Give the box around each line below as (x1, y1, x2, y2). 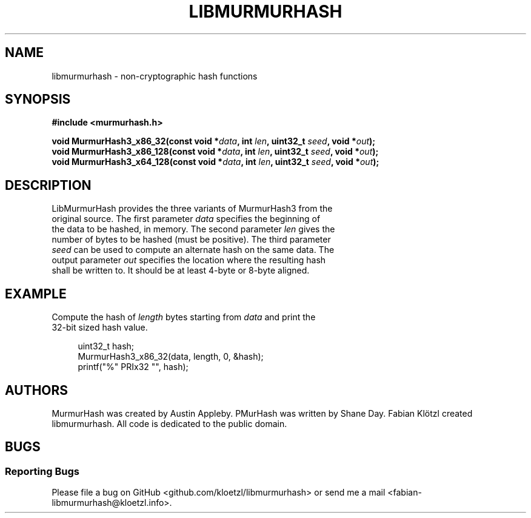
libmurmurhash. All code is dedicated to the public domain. (52, 418, 287, 429)
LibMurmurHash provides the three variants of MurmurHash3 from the (52, 203, 333, 214)
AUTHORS (5, 382, 68, 398)
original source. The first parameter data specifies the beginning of (52, 214, 321, 224)
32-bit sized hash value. (52, 322, 148, 333)
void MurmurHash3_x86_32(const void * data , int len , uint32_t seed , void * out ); (52, 136, 376, 147)
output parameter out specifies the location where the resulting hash (52, 255, 326, 266)
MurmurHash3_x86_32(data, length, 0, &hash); (78, 351, 264, 362)
